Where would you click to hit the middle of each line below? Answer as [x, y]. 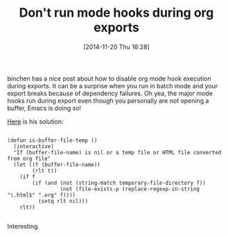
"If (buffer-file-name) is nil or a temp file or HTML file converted [117, 152]
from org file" [29, 158]
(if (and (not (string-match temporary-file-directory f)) [119, 183]
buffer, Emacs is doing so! [44, 108]
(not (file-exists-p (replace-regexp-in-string [130, 189]
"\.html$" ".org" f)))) [42, 195]
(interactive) [34, 146]
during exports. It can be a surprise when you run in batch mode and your [113, 85]
